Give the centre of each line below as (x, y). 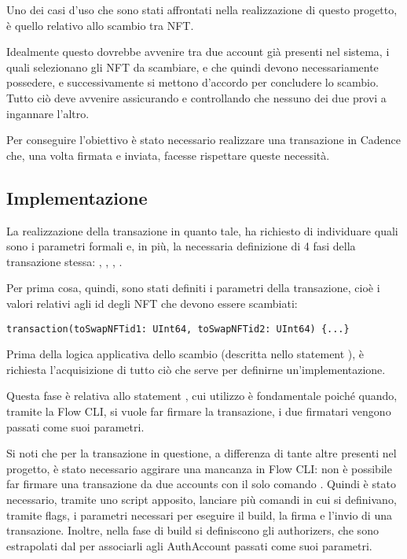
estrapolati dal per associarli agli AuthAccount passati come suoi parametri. (189, 545)
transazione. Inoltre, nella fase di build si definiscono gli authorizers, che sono (192, 530)
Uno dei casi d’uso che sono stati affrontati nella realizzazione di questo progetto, (202, 9)
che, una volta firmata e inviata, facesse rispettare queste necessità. (168, 155)
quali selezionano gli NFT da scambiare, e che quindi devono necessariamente (192, 67)
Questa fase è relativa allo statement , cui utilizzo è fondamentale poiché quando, (202, 396)
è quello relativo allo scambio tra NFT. (100, 25)
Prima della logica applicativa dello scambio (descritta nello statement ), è (185, 354)
